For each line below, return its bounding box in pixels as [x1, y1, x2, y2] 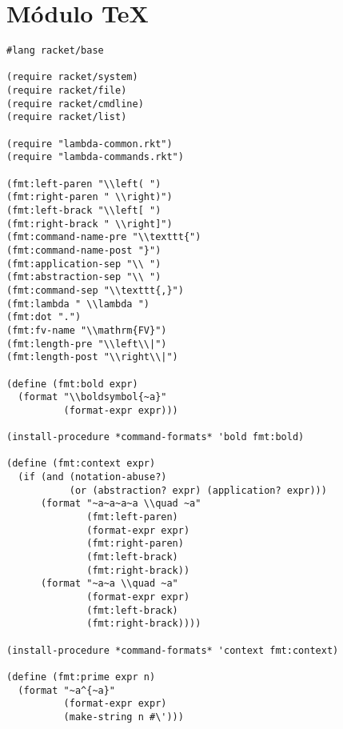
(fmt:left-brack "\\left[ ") [6, 205, 162, 216]
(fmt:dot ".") [6, 311, 82, 323]
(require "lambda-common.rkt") [6, 138, 173, 150]
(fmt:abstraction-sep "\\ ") [6, 271, 162, 283]
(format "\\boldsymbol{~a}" [18, 391, 167, 403]
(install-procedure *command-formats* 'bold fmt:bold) [6, 431, 305, 443]
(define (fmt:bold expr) [6, 378, 138, 390]
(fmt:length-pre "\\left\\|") [6, 338, 167, 350]
